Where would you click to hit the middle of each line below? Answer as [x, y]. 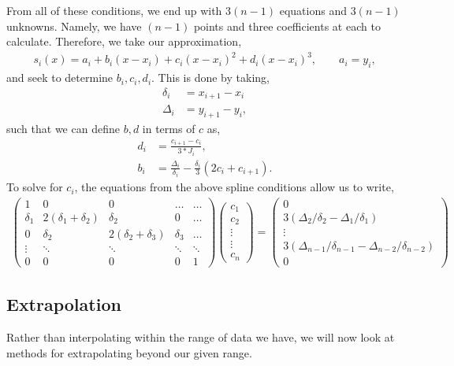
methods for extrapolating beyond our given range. [129, 352]
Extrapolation [64, 304]
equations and [313, 10]
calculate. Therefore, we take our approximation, [124, 41]
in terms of [169, 129]
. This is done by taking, [210, 78]
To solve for [35, 187]
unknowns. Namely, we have [74, 26]
